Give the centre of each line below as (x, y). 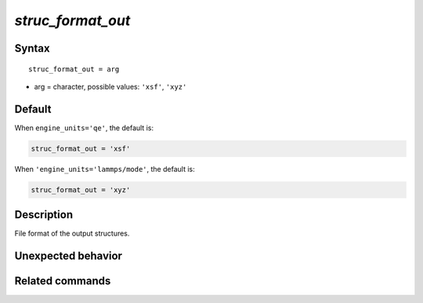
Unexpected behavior (69, 256)
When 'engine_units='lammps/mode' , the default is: (105, 169)
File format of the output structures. (72, 234)
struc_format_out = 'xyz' (81, 190)
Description (44, 215)
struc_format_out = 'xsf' (81, 148)
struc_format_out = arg (74, 69)
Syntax (32, 48)
